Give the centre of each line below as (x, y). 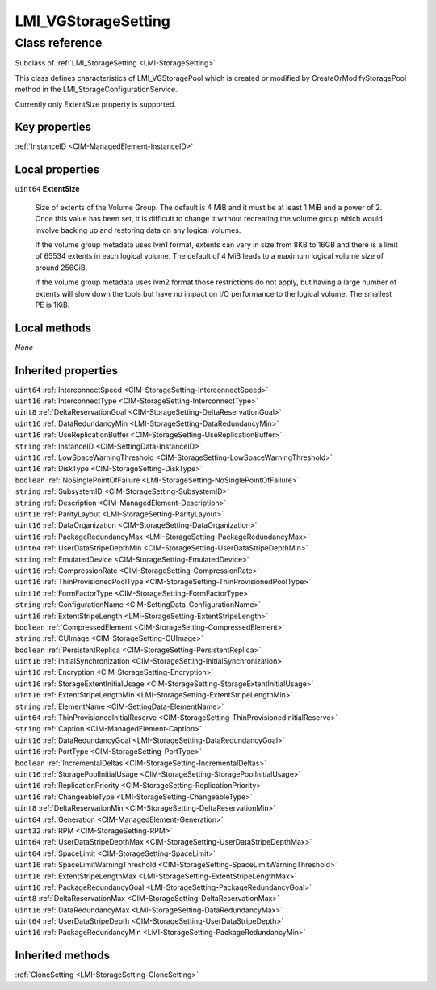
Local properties (57, 170)
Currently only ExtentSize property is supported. (96, 104)
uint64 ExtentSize (47, 189)
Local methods (53, 328)
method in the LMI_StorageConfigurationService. (96, 90)
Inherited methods (63, 956)
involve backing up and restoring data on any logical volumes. (138, 230)
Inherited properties (67, 371)
